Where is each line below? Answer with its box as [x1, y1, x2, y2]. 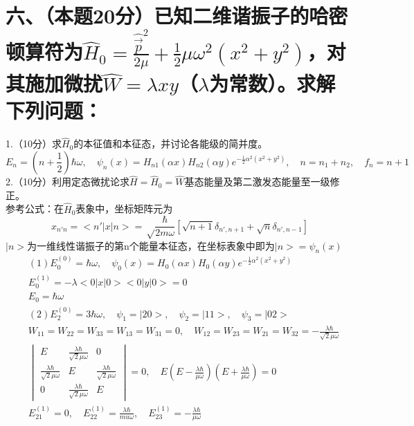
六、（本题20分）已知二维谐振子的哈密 [6, 1, 348, 30]
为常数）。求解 [209, 69, 336, 98]
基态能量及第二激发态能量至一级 [184, 174, 330, 189]
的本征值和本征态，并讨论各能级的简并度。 [73, 136, 268, 151]
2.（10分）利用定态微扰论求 [6, 174, 129, 189]
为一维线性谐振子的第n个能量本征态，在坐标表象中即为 [26, 238, 275, 252]
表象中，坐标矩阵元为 [75, 201, 173, 216]
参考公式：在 [6, 201, 64, 216]
